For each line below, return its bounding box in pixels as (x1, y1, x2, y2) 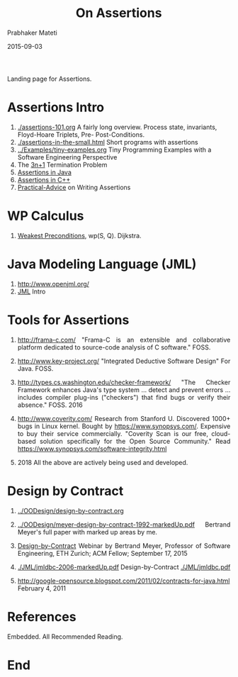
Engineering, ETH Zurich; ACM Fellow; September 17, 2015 (17, 549, 188, 557)
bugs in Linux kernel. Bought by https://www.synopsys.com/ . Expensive (17, 422, 231, 430)
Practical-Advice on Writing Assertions (17, 183, 131, 191)
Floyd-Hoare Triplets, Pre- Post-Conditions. (17, 130, 144, 139)
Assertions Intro (7, 99, 105, 116)
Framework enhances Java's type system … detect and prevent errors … (17, 385, 231, 394)
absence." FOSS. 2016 (17, 401, 84, 409)
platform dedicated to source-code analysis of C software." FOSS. (17, 342, 211, 352)
